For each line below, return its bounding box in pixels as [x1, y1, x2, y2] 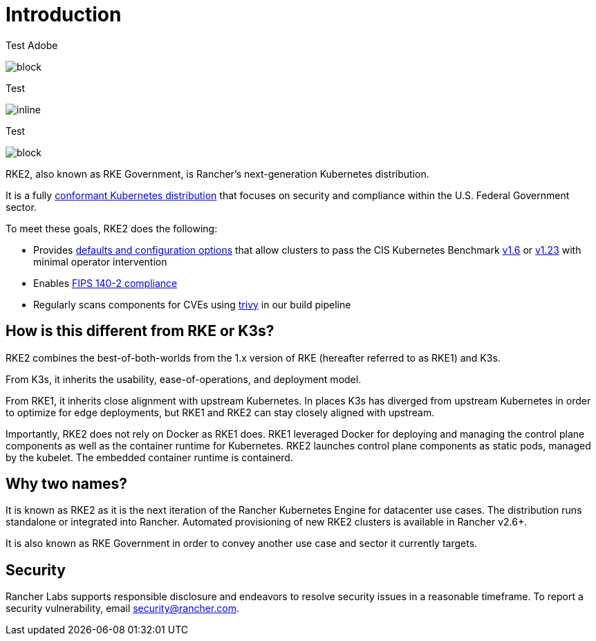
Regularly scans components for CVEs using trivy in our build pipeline [33, 298, 351, 310]
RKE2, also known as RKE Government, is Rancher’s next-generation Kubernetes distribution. [6, 167, 429, 180]
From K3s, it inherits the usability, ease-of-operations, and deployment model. [6, 373, 362, 385]
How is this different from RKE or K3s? [6, 322, 274, 340]
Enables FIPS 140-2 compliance [33, 277, 178, 289]
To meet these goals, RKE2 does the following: [6, 222, 218, 234]
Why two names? [6, 475, 128, 493]
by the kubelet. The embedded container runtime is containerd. [6, 451, 293, 463]
